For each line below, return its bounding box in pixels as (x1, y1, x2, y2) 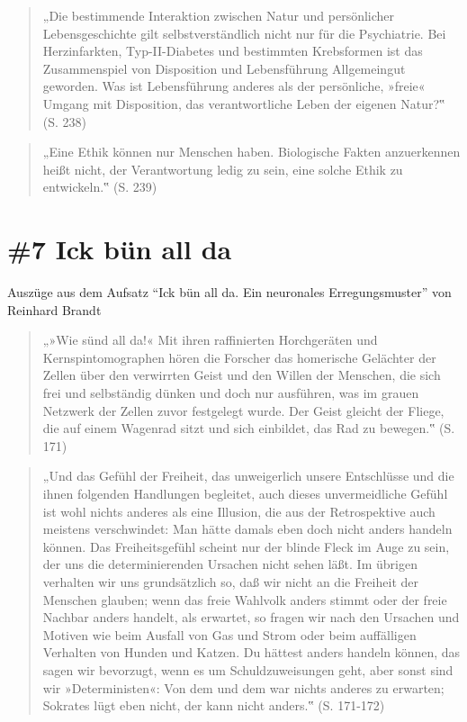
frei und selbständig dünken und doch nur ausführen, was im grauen (42, 384, 419, 402)
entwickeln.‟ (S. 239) (42, 177, 157, 196)
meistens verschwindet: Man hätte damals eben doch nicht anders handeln (42, 519, 453, 538)
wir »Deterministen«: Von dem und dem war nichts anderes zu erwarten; (42, 678, 445, 697)
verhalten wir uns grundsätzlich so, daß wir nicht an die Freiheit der (42, 572, 418, 591)
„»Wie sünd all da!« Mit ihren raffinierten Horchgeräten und (42, 330, 378, 349)
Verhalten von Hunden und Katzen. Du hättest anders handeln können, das (42, 643, 461, 662)
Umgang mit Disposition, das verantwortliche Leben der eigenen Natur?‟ (42, 94, 445, 113)
